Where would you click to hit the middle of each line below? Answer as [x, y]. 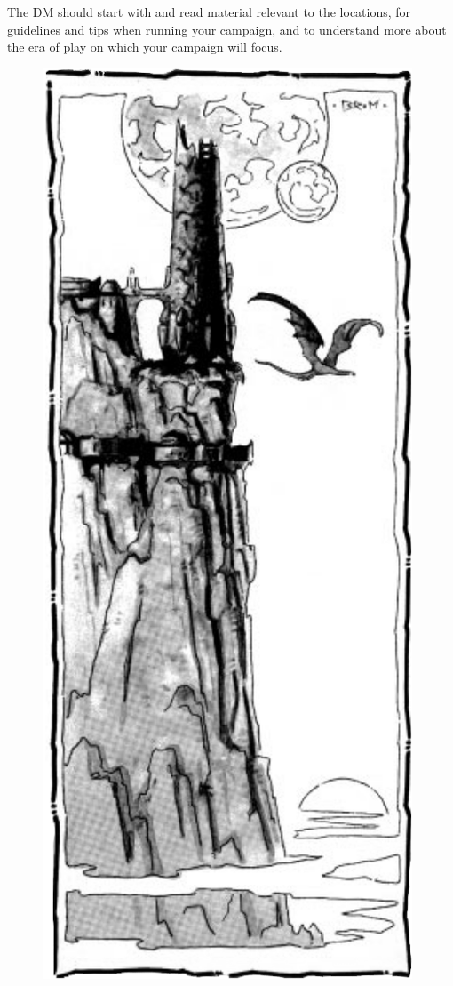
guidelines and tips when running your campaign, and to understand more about [227, 29]
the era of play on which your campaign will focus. [145, 47]
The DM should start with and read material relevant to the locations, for [209, 12]
